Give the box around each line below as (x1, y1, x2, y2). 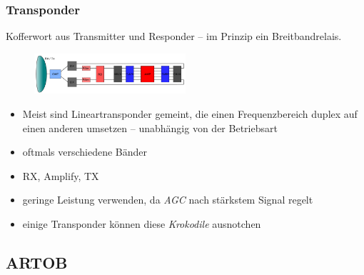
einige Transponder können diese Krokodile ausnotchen (22, 216, 261, 231)
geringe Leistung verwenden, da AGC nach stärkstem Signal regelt (22, 192, 313, 207)
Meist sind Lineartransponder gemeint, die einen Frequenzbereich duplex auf (22, 106, 358, 121)
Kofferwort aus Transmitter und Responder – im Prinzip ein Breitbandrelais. (6, 29, 342, 44)
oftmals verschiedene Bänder (22, 144, 148, 159)
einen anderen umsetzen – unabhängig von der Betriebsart (22, 120, 278, 135)
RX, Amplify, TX (22, 168, 99, 183)
